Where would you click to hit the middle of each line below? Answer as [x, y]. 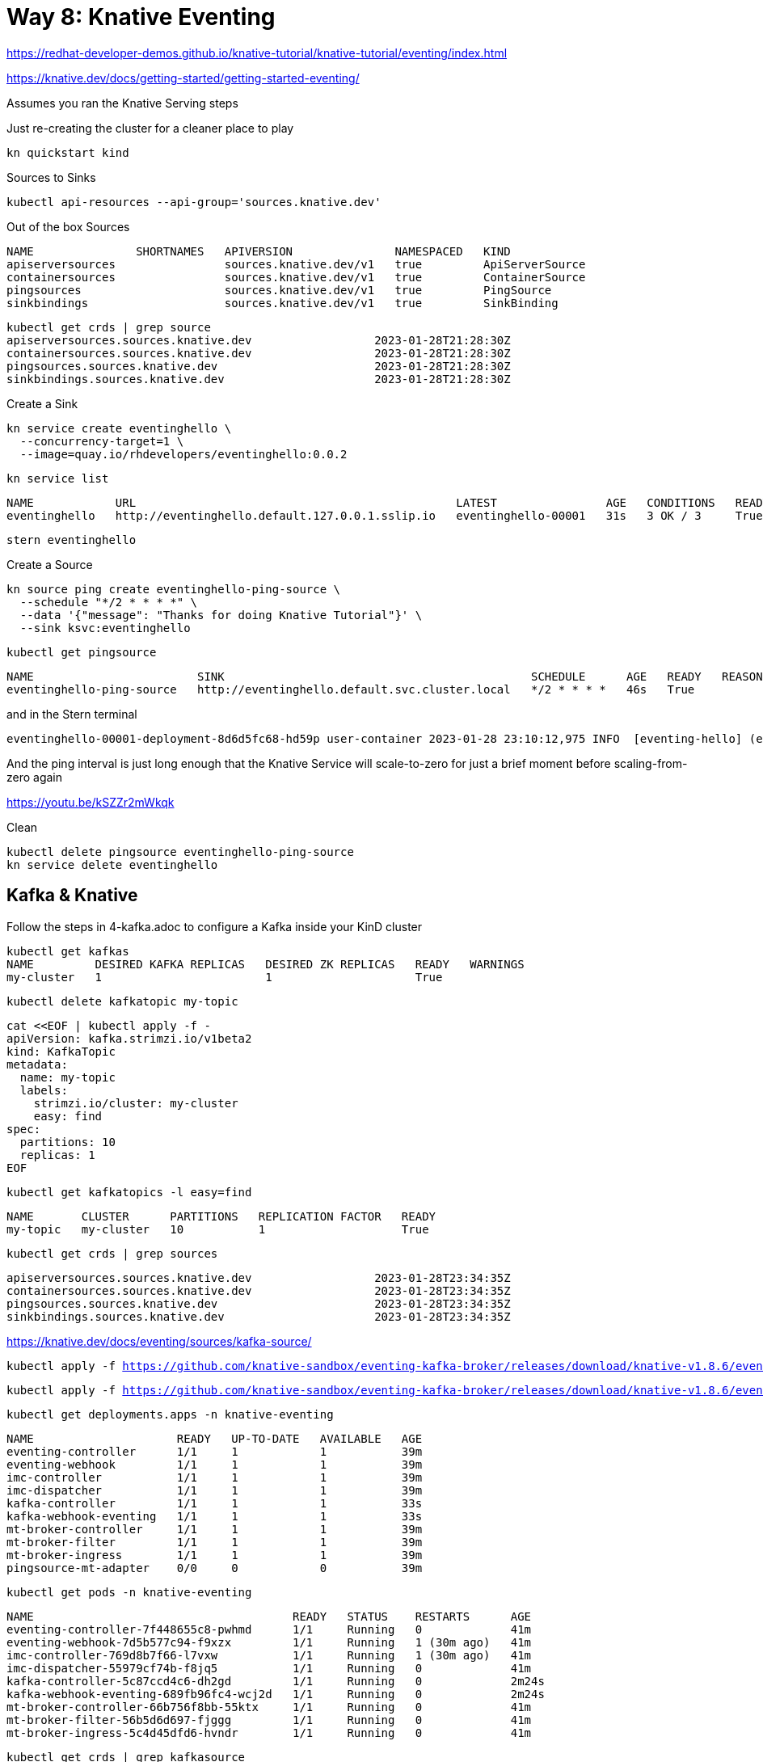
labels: [44, 1090]
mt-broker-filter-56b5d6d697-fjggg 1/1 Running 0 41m [269, 1720]
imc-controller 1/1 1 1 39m [215, 1477]
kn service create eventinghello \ [119, 428]
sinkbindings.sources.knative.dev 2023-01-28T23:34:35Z [259, 1316]
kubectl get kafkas [68, 951]
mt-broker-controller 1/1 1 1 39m [215, 1529]
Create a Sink [42, 403]
